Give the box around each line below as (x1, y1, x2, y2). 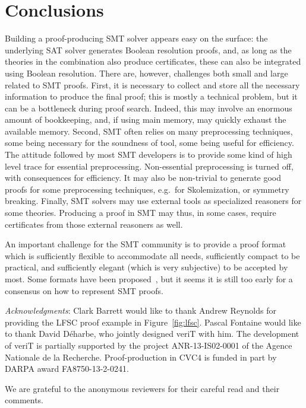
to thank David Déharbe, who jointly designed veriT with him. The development (5, 327, 299, 340)
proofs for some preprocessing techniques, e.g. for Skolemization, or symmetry (5, 183, 289, 195)
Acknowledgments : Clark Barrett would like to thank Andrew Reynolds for (5, 304, 276, 317)
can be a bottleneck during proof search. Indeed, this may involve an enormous (5, 101, 292, 114)
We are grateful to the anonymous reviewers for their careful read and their (5, 382, 280, 394)
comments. (5, 394, 44, 406)
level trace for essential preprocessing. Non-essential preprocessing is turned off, (5, 160, 294, 172)
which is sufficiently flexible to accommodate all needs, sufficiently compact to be (5, 249, 300, 262)
